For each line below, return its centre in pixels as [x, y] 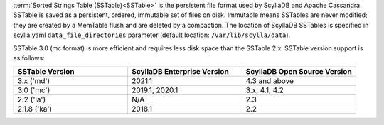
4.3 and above [270, 81]
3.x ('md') [34, 81]
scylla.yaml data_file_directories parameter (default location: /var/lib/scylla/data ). [152, 35]
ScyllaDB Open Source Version [299, 72]
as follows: [29, 58]
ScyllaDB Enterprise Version [180, 72]
